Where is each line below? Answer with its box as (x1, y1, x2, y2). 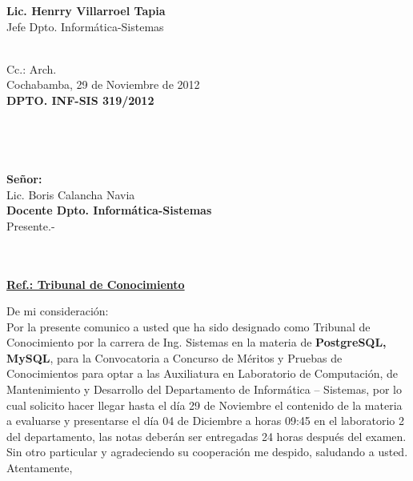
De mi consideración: (6, 303, 109, 319)
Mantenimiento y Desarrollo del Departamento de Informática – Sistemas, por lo (6, 381, 402, 398)
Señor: (6, 170, 42, 186)
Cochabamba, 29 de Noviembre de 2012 (6, 76, 200, 93)
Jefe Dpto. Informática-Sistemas (6, 18, 164, 34)
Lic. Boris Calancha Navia (6, 186, 135, 202)
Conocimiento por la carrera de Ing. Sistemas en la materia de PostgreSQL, (6, 334, 387, 351)
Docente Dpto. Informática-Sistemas (6, 202, 212, 218)
